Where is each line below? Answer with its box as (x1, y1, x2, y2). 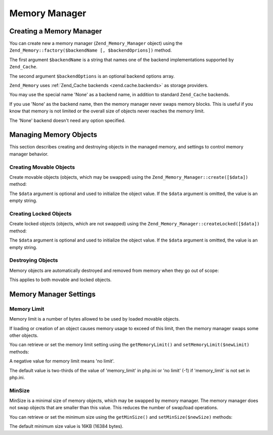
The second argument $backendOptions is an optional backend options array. (9, 73, 175, 79)
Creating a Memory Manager (9, 27, 102, 35)
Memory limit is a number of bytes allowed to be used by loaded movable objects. (9, 316, 180, 322)
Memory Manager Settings (9, 290, 96, 298)
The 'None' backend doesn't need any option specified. (9, 117, 126, 124)
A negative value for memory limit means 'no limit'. (9, 358, 115, 364)
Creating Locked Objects (9, 210, 72, 217)
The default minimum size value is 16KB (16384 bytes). (9, 423, 124, 429)
